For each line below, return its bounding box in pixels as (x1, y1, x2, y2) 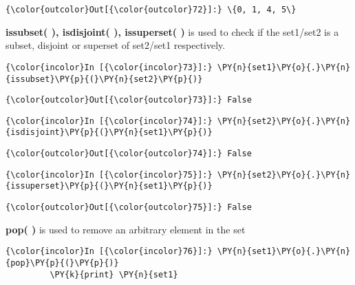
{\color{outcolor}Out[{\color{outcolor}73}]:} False (6, 95, 252, 105)
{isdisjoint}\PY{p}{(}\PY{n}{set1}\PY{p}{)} (6, 127, 213, 138)
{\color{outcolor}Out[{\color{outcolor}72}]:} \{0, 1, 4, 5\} (6, 5, 297, 14)
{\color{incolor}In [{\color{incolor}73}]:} (6, 62, 213, 72)
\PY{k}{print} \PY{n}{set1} (50, 269, 178, 279)
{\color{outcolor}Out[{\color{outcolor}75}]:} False (6, 202, 252, 213)
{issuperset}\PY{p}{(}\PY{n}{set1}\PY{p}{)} (6, 181, 213, 191)
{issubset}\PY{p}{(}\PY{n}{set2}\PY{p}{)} (6, 74, 203, 84)
